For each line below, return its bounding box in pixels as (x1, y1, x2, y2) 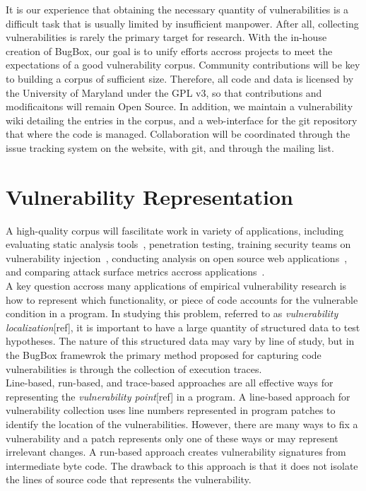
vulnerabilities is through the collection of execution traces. (6, 361, 262, 376)
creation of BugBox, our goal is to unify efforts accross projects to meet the (6, 43, 333, 58)
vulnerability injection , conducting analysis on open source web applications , (6, 250, 348, 265)
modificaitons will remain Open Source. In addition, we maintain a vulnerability (6, 99, 353, 114)
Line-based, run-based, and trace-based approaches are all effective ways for (6, 375, 333, 390)
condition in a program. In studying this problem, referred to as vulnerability (6, 306, 338, 321)
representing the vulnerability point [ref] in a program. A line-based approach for (6, 389, 350, 403)
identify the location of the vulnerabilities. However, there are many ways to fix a (6, 416, 358, 431)
